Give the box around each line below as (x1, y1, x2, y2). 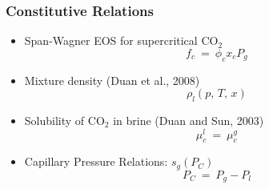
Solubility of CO (24, 112, 105, 128)
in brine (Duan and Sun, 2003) (113, 112, 264, 128)
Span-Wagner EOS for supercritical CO (24, 32, 219, 49)
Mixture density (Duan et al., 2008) (24, 71, 200, 88)
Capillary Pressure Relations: (24, 153, 168, 170)
